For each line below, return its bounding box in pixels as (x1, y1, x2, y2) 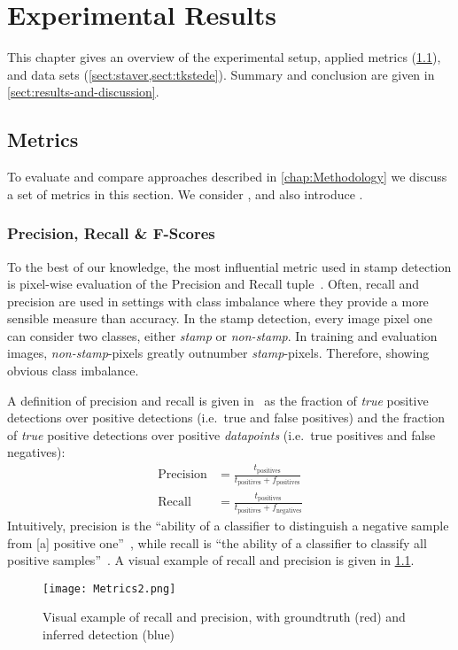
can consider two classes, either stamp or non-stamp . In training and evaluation (7, 326, 438, 344)
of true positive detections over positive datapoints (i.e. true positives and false (7, 425, 436, 444)
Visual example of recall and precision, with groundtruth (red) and (43, 607, 406, 626)
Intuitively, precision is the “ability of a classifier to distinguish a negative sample (7, 515, 449, 534)
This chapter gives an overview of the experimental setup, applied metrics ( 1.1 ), (7, 48, 441, 66)
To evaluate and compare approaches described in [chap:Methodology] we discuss (7, 167, 447, 186)
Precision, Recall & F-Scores (7, 222, 215, 244)
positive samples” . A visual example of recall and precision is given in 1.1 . (7, 551, 415, 569)
